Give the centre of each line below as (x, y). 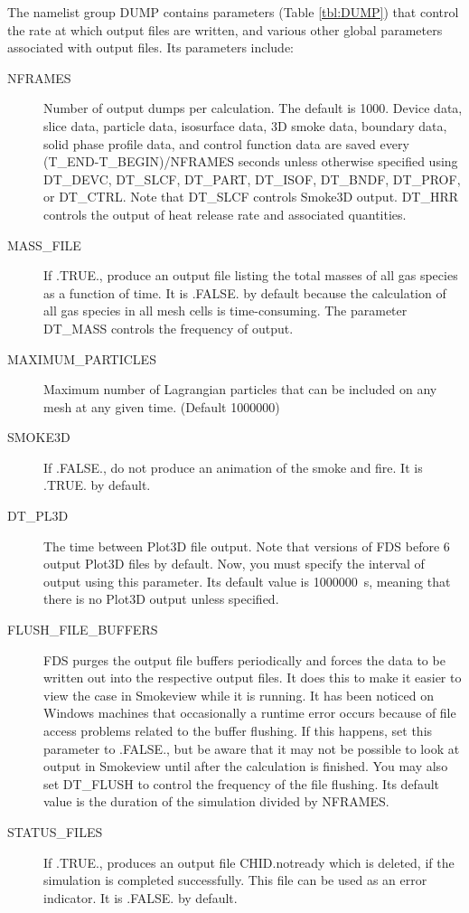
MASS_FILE (44, 245)
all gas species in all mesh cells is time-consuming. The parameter (225, 311)
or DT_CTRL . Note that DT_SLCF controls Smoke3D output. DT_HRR (251, 197)
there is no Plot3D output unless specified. (161, 599)
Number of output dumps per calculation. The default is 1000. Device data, (253, 108)
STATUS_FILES (55, 831)
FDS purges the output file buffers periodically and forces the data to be (244, 659)
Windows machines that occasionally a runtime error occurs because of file (250, 713)
